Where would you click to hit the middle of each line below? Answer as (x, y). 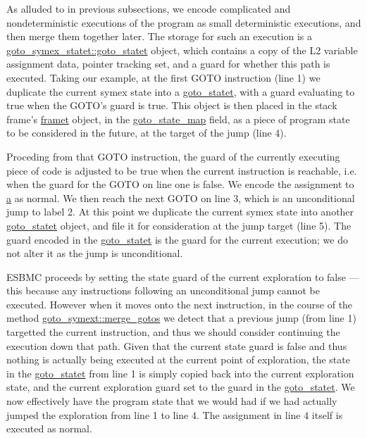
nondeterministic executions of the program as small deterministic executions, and (184, 22)
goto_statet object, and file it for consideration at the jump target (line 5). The (179, 225)
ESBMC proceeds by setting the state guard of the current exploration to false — (183, 276)
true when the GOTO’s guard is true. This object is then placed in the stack (172, 105)
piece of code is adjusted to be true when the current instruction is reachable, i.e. (182, 170)
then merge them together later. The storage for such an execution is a (159, 36)
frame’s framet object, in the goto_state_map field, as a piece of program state (178, 119)
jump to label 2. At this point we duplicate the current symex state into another (180, 212)
